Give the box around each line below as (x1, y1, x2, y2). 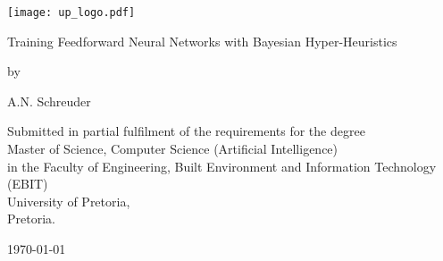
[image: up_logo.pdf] (7, 6, 136, 19)
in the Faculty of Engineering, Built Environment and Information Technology (7, 156, 437, 175)
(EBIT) (7, 174, 48, 193)
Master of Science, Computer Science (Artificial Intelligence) (7, 139, 339, 158)
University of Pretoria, (7, 191, 130, 210)
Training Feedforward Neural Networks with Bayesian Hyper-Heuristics (7, 31, 397, 50)
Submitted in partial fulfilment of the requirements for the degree (7, 122, 365, 140)
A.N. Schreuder (7, 91, 91, 110)
